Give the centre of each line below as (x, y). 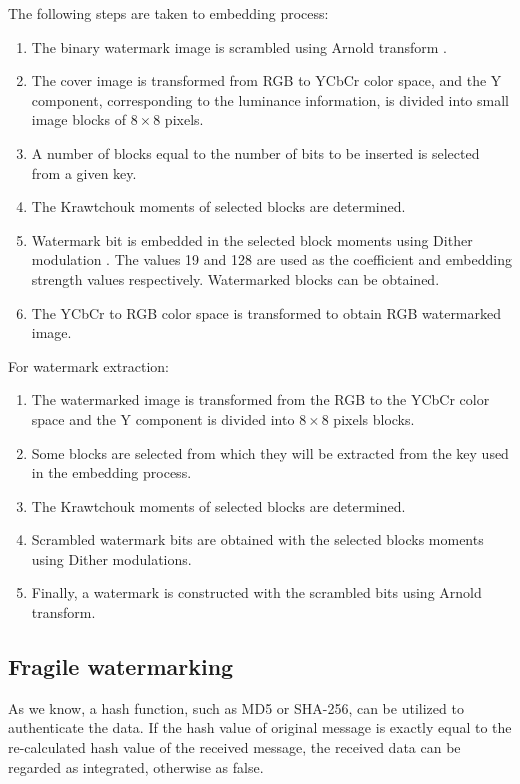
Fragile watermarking (121, 666)
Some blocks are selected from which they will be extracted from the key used (270, 452)
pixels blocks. (374, 418)
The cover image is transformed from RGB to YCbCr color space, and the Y (266, 80)
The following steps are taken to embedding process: (168, 13)
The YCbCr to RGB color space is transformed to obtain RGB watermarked (266, 312)
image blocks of (78, 119)
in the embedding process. (111, 472)
